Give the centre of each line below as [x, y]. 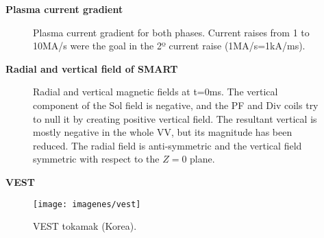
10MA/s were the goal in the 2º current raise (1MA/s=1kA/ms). [169, 46]
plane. [202, 159]
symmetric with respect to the [96, 159]
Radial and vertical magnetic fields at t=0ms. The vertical [155, 92]
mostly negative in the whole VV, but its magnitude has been [163, 132]
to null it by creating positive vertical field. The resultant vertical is [175, 118]
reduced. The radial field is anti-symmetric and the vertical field [167, 145]
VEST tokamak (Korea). [85, 226]
